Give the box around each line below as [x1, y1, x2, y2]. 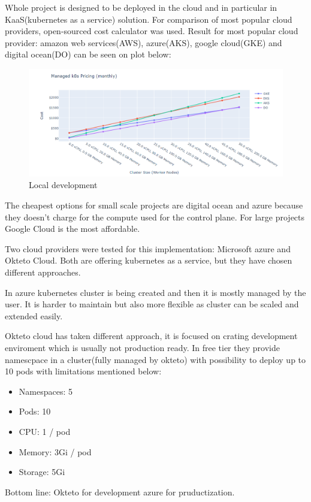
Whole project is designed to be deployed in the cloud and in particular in [5, 1, 277, 13]
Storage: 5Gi [19, 465, 65, 478]
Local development [29, 179, 98, 191]
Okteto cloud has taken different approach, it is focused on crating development [5, 329, 298, 342]
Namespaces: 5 [19, 385, 73, 397]
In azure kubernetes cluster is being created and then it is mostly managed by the [5, 286, 306, 298]
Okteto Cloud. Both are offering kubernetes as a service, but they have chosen [5, 254, 292, 267]
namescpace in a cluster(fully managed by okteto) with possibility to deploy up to [5, 353, 306, 365]
